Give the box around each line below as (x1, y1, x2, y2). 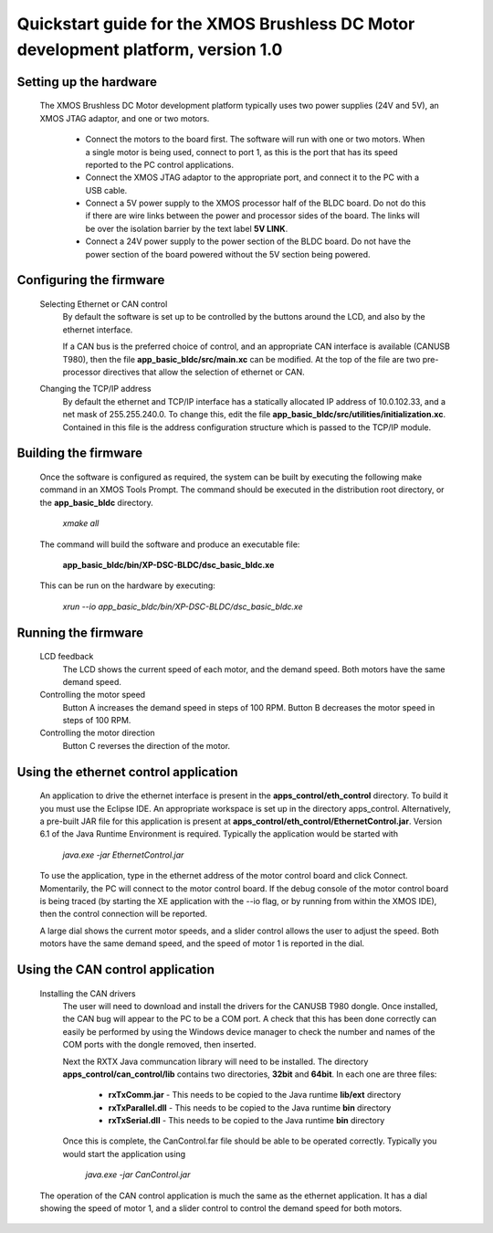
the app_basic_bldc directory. (39, 497, 154, 508)
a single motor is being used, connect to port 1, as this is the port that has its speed (85, 146, 398, 157)
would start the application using (62, 1148, 186, 1159)
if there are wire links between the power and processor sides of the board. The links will (85, 210, 420, 221)
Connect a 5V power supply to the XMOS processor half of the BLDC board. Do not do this (85, 197, 426, 209)
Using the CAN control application (16, 962, 215, 977)
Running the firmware (16, 625, 143, 640)
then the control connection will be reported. (39, 909, 207, 920)
